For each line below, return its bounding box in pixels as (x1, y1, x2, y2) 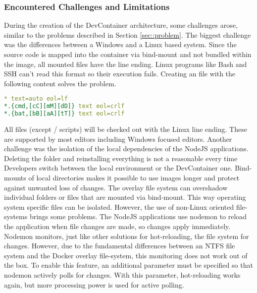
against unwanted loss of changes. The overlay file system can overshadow (4, 182, 228, 192)
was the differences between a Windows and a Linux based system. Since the (4, 39, 237, 50)
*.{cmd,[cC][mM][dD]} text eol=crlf (4, 103, 125, 110)
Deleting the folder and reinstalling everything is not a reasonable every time (4, 153, 238, 163)
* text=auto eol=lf (4, 95, 68, 103)
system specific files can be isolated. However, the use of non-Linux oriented (4, 201, 234, 212)
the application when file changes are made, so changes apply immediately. (4, 221, 231, 231)
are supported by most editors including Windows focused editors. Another (4, 133, 232, 144)
